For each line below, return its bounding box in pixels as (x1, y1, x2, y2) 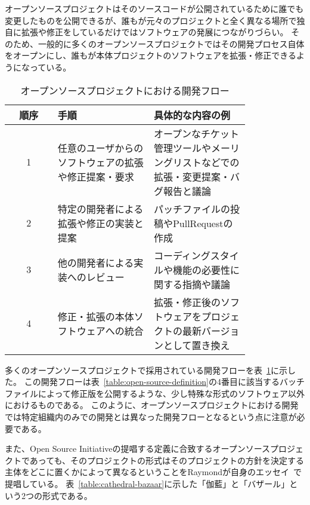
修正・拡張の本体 (57, 309, 134, 323)
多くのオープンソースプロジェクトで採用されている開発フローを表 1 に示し (5, 363, 296, 376)
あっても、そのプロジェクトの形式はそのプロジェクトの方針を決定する (29, 454, 305, 466)
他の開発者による (57, 255, 134, 270)
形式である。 (42, 489, 92, 501)
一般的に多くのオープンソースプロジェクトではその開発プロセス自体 (38, 37, 305, 50)
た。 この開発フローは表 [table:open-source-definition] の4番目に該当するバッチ (5, 375, 305, 388)
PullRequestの (172, 216, 233, 230)
